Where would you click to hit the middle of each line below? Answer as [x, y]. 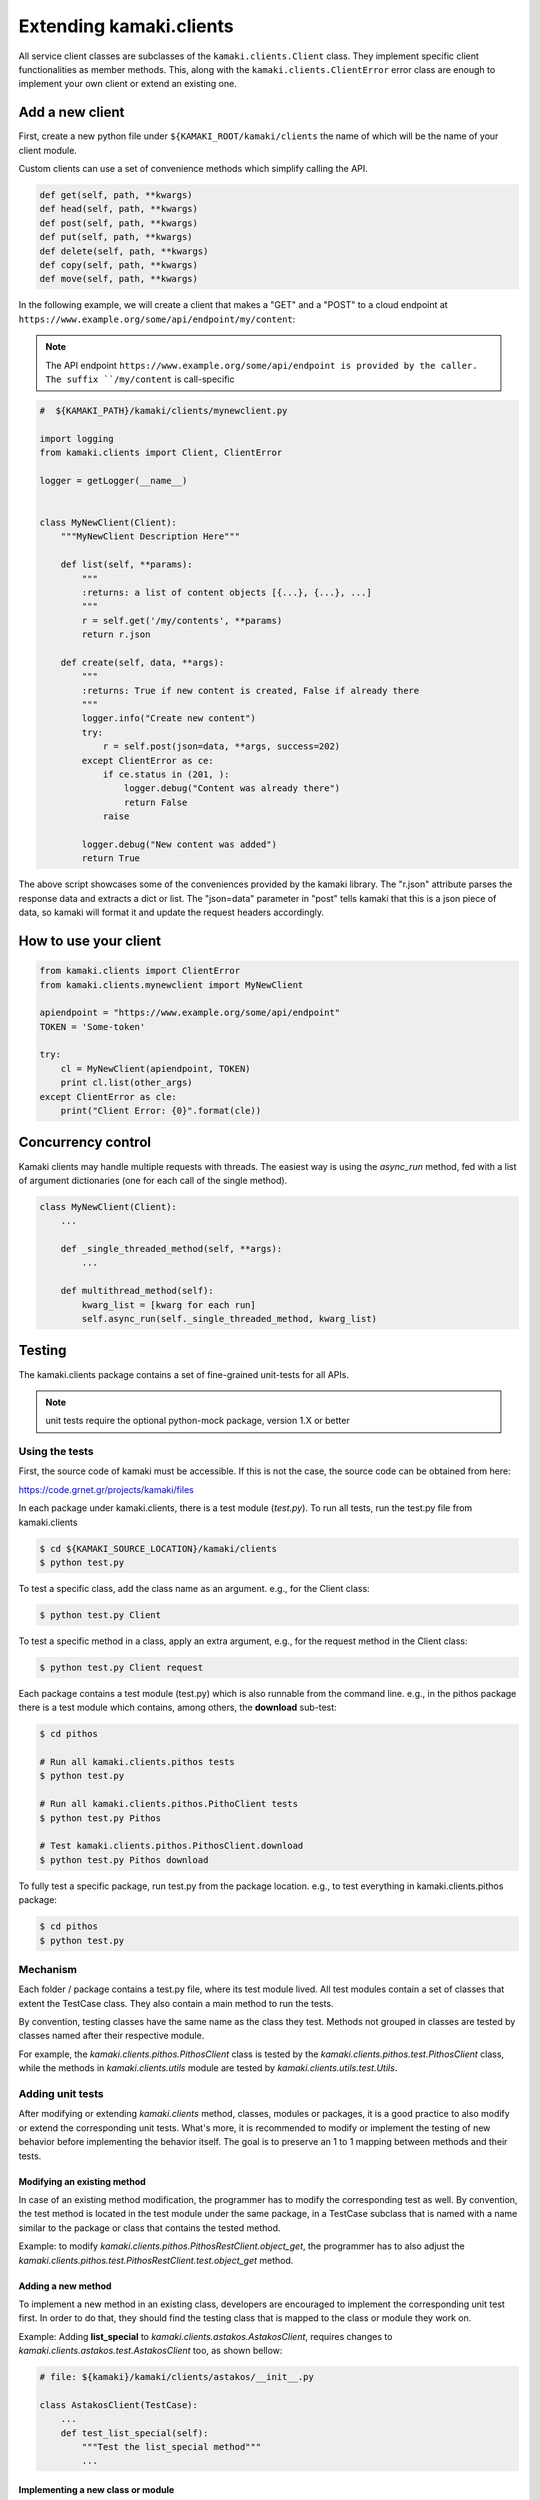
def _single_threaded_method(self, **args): [171, 1249]
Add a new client [71, 112]
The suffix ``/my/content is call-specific [140, 379]
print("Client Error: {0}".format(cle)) [161, 1111]
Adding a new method [65, 2286]
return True [110, 858]
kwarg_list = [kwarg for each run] [169, 1304]
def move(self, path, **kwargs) [119, 279]
